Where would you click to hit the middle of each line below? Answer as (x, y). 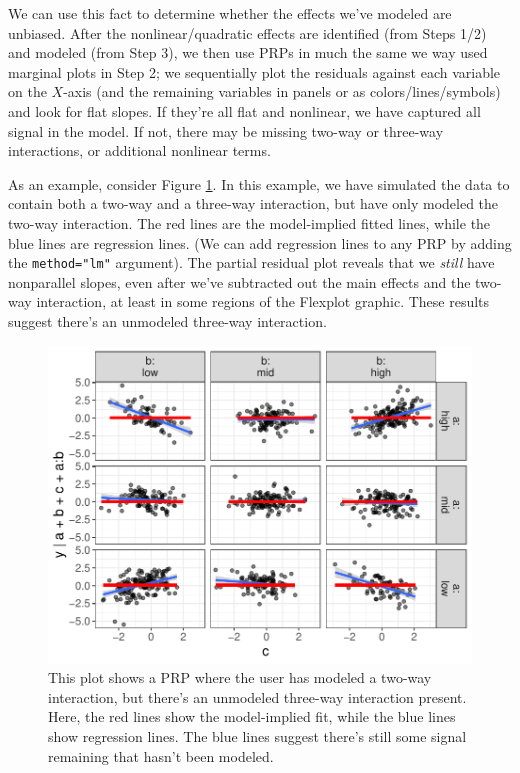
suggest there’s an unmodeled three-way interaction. (167, 320)
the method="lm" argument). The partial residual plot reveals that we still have (251, 262)
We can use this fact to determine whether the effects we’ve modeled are (230, 13)
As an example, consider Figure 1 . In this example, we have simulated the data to (259, 183)
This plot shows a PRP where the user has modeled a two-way (240, 677)
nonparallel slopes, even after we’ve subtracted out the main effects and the (239, 281)
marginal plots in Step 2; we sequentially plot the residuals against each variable (254, 71)
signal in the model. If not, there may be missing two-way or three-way (226, 130)
